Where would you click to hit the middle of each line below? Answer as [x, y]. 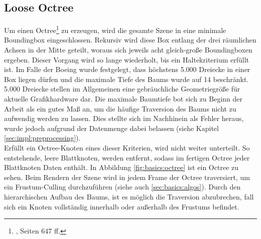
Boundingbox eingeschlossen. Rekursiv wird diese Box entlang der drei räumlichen [130, 40]
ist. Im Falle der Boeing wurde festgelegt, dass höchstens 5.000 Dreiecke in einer [127, 69]
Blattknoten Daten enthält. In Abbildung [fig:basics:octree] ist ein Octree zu [121, 167]
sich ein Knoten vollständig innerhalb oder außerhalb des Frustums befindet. [122, 206]
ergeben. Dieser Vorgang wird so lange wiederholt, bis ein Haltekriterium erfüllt [127, 59]
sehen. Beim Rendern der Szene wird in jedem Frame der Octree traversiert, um [127, 177]
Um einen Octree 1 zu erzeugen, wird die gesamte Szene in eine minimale [115, 29]
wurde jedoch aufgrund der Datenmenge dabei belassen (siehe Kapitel [111, 128]
